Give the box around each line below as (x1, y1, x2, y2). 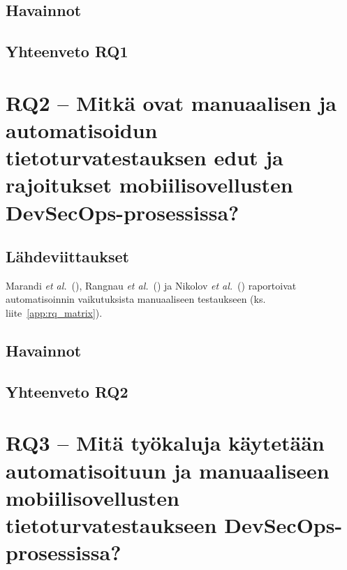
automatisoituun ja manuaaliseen (6, 456, 330, 484)
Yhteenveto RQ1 (6, 40, 128, 62)
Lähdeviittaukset (6, 246, 129, 267)
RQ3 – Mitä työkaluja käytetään (6, 428, 325, 457)
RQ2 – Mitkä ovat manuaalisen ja (6, 88, 337, 117)
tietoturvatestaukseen (6, 510, 217, 539)
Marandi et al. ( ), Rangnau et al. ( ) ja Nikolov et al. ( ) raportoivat (6, 278, 297, 292)
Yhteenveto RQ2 (6, 380, 128, 402)
